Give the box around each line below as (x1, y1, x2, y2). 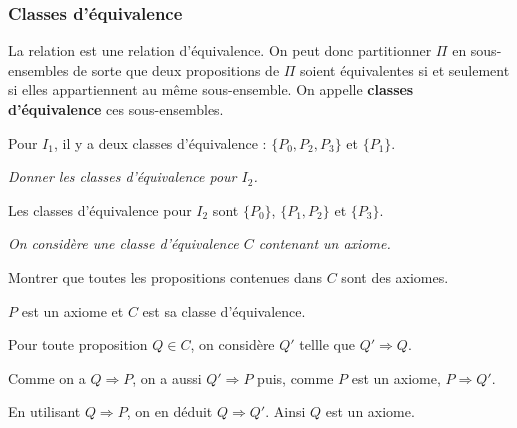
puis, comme (257, 367, 334, 388)
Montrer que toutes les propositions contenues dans (8, 266, 323, 287)
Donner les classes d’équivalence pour (8, 166, 237, 187)
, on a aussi (132, 367, 202, 388)
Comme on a (8, 367, 86, 388)
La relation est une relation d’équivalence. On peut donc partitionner (8, 40, 432, 61)
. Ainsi (265, 401, 306, 422)
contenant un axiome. (258, 233, 391, 254)
